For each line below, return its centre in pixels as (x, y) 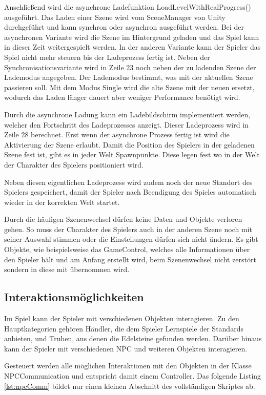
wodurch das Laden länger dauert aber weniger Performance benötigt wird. (122, 97)
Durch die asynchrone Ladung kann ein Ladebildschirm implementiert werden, (127, 114)
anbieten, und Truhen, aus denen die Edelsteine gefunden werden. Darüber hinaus (133, 338)
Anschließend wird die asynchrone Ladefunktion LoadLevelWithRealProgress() (128, 7)
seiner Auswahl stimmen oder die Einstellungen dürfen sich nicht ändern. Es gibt (131, 239)
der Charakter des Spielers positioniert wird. (74, 164)
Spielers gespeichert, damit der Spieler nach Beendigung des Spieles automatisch (130, 192)
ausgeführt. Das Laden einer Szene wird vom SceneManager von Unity (115, 17)
